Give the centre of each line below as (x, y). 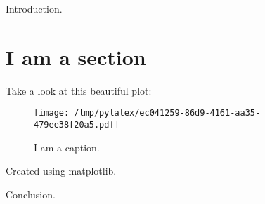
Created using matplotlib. (61, 171)
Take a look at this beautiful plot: (79, 90)
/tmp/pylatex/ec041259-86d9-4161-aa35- (167, 113)
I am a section (76, 56)
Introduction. (34, 8)
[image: (52, 113)
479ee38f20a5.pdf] (77, 124)
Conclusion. (31, 194)
